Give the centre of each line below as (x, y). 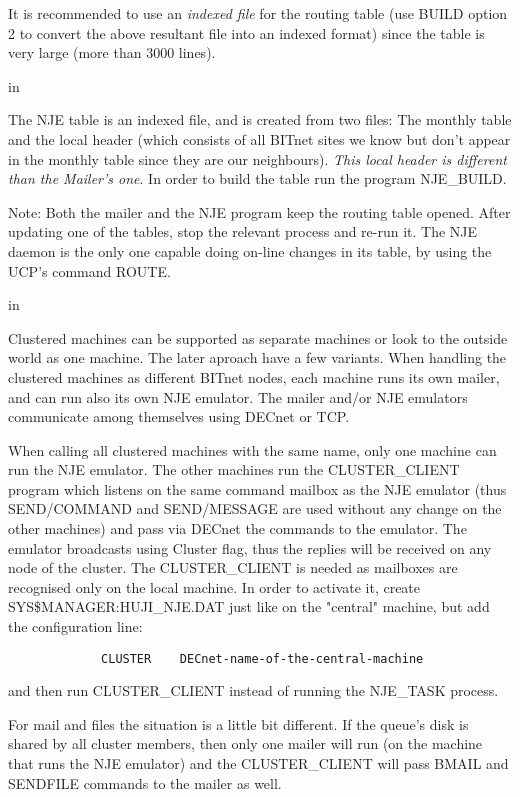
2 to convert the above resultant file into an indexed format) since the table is (246, 32)
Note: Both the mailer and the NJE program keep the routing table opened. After (259, 211)
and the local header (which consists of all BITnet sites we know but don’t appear (259, 138)
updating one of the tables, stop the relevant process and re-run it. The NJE (243, 231)
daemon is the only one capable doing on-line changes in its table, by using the (250, 250)
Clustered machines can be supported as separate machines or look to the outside (258, 337)
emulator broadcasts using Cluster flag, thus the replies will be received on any (250, 547)
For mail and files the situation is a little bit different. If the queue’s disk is (238, 723)
